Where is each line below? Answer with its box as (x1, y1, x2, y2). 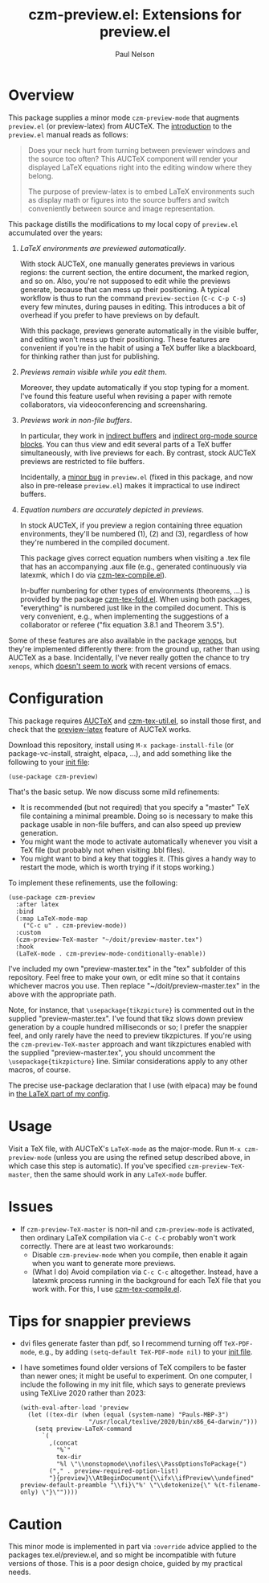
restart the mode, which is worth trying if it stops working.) (19, 862, 214, 872)
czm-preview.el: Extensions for (27, 6, 243, 24)
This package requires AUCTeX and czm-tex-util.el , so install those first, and (8, 716, 262, 726)
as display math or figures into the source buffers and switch (27, 195, 230, 204)
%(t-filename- (214, 1482, 262, 1490)
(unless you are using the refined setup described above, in (53, 1152, 251, 1162)
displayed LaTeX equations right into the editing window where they (27, 162, 253, 172)
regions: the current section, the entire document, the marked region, (19, 267, 250, 277)
